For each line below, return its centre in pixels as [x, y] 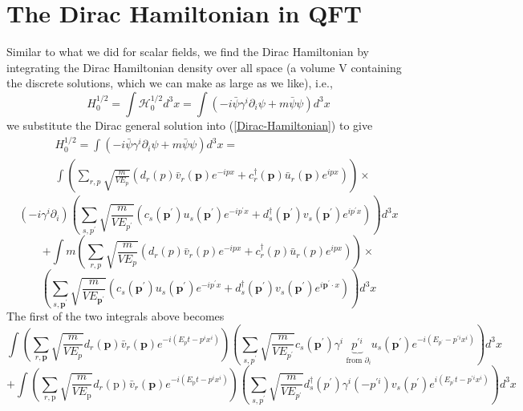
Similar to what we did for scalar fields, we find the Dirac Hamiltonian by [188, 52]
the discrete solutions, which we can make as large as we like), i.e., [170, 83]
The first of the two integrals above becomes [116, 316]
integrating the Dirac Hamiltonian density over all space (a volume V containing [204, 67]
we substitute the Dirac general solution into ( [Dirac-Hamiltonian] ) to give [190, 125]
